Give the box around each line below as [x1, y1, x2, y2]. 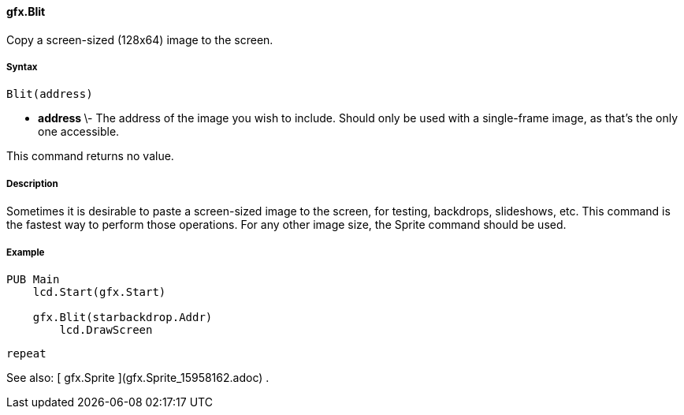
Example [6, 246, 45, 258]
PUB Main [6, 272, 60, 286]
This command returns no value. [6, 149, 174, 163]
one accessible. [38, 125, 120, 139]
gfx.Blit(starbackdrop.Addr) [32, 310, 213, 323]
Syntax [6, 62, 38, 73]
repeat [6, 346, 46, 360]
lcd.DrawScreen [59, 323, 153, 336]
